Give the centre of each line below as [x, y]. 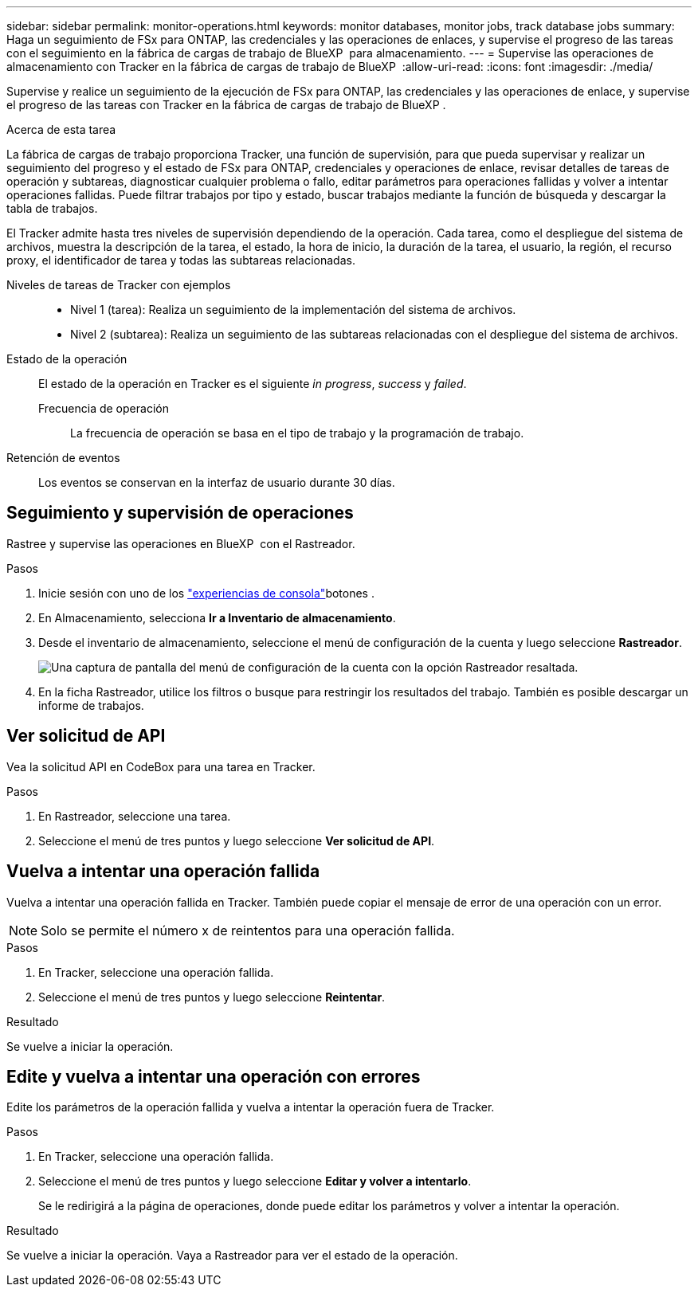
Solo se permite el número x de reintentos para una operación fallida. [248, 930]
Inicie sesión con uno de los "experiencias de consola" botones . [206, 593]
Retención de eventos [63, 458]
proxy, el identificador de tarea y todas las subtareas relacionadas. [181, 260]
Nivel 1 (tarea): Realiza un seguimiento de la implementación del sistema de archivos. [293, 310]
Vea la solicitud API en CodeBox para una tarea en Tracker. [161, 766]
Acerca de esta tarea [61, 129]
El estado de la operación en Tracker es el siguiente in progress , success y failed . [253, 384]
